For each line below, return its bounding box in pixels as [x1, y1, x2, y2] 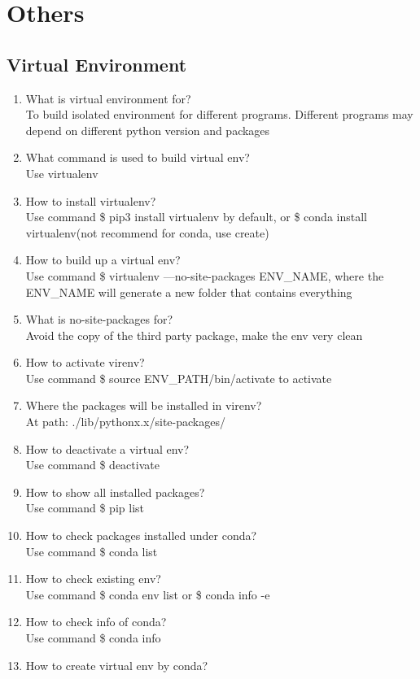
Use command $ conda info [25, 629, 161, 646]
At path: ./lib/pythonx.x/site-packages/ [25, 413, 225, 430]
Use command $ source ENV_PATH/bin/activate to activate [25, 369, 332, 386]
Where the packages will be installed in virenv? [25, 397, 262, 414]
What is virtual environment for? [25, 89, 191, 107]
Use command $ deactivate [25, 456, 160, 473]
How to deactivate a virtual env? [25, 440, 190, 457]
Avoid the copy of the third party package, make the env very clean [25, 326, 363, 343]
